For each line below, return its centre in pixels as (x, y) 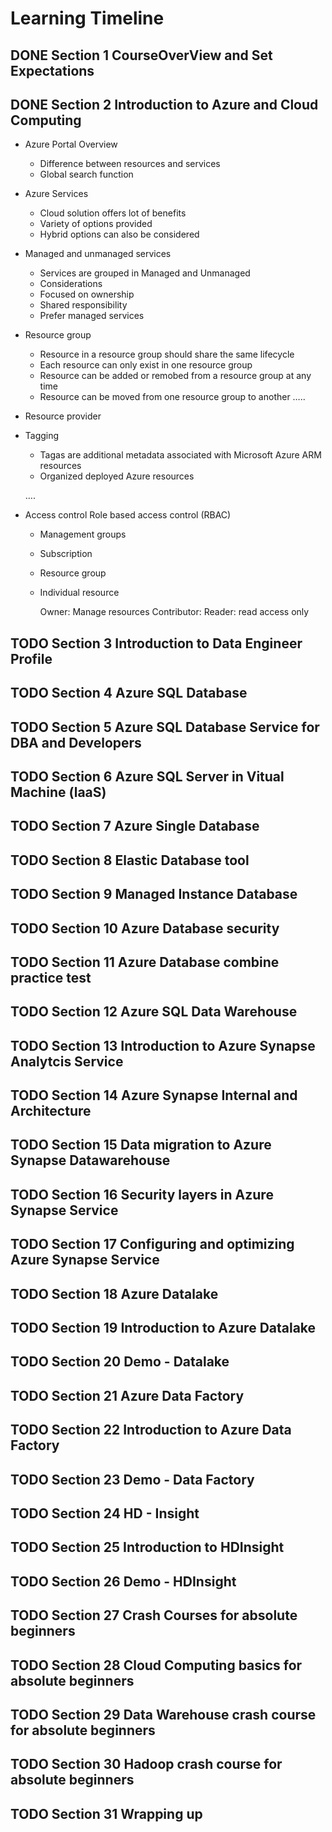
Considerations (71, 284)
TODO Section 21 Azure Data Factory (127, 1395)
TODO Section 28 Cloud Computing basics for (156, 1665)
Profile (31, 658)
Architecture (51, 1111)
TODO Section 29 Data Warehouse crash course (163, 1714)
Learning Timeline (87, 18)
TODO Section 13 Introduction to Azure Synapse (163, 1045)
